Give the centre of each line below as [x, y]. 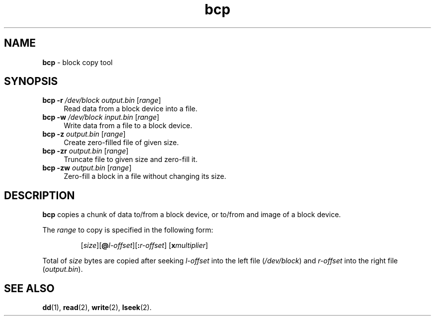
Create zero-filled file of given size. [121, 143]
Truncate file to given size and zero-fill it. [131, 160]
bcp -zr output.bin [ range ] [85, 151]
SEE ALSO [29, 288]
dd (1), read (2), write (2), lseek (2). [97, 308]
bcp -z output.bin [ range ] [84, 134]
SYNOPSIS [31, 81]
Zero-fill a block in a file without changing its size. [145, 176]
